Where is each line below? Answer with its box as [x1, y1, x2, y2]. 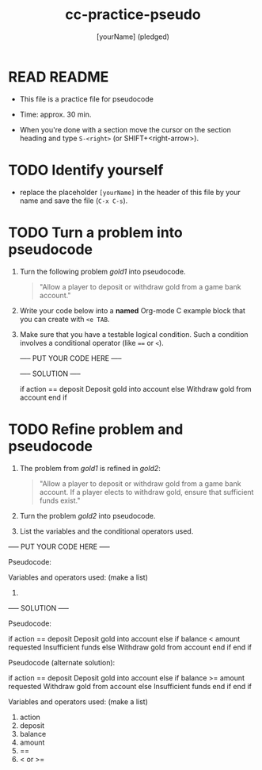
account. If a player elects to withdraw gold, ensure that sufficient [39, 487, 254, 496]
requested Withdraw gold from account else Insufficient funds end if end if [8, 681, 252, 691]
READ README [8, 67, 109, 86]
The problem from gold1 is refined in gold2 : [19, 463, 161, 473]
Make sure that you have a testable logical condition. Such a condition [19, 329, 249, 339]
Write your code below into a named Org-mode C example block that [19, 305, 245, 315]
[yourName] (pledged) [96, 32, 170, 41]
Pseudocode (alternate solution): [8, 657, 116, 667]
